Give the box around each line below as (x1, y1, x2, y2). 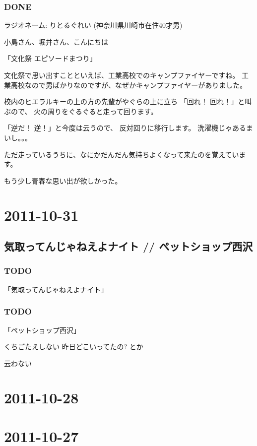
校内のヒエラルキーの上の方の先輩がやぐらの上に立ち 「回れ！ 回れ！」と (4, 96, 245, 107)
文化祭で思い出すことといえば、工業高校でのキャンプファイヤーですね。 (4, 70, 240, 80)
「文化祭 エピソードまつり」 (4, 53, 97, 64)
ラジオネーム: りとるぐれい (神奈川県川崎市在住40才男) (4, 20, 183, 30)
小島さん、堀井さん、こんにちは (4, 36, 108, 47)
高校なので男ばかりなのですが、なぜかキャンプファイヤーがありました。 (10, 79, 247, 90)
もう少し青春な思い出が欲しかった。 (4, 175, 122, 186)
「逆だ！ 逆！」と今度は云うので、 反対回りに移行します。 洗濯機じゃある (4, 123, 247, 133)
